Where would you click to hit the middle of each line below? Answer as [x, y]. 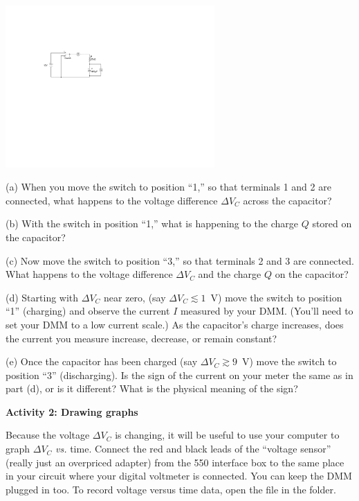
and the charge [230, 274]
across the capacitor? [287, 200]
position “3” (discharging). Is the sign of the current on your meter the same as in [179, 375]
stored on [332, 223]
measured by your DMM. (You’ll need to [267, 311]
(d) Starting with [42, 297]
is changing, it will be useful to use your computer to [227, 435]
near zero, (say [135, 297]
